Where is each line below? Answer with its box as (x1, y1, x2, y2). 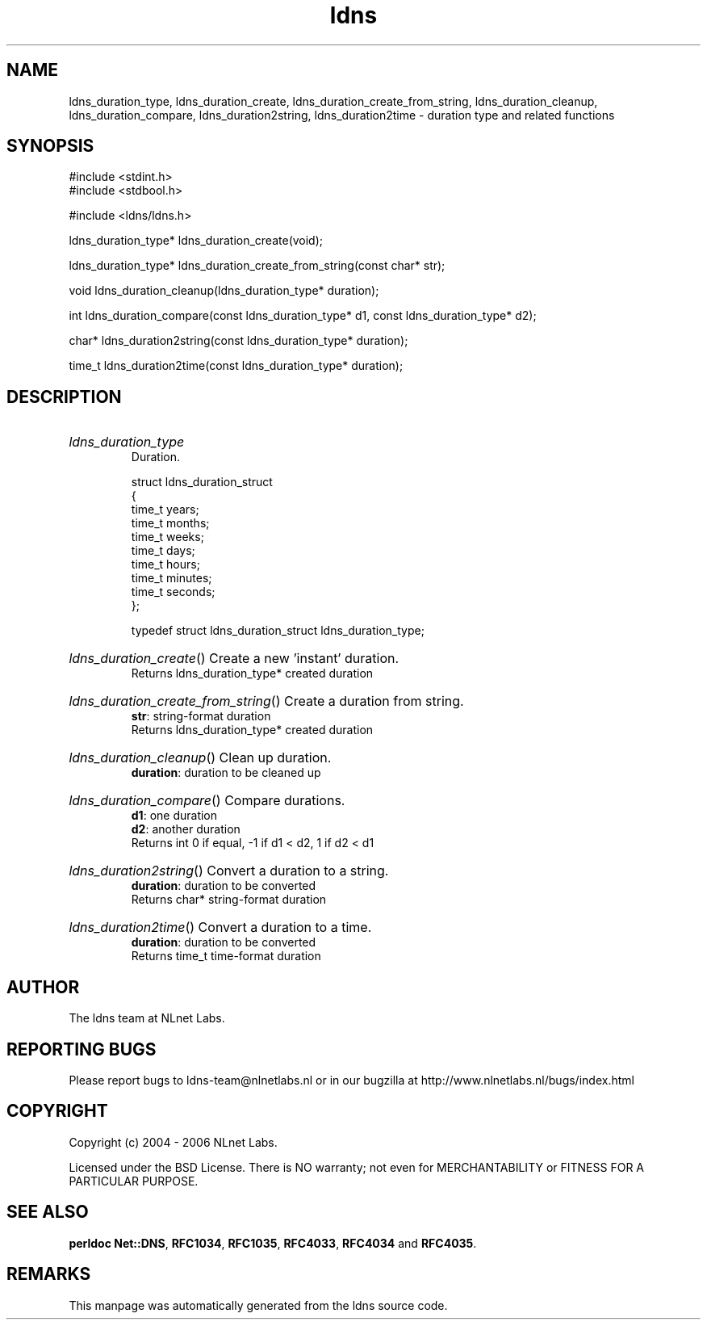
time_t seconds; (131, 585, 215, 599)
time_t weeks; (131, 530, 204, 544)
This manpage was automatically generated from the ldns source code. (69, 1298, 448, 1312)
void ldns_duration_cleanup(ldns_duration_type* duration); (69, 283, 379, 298)
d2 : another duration (131, 822, 241, 837)
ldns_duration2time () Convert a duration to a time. (69, 919, 372, 936)
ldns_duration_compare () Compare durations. (69, 792, 345, 809)
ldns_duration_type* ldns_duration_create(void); (69, 233, 324, 248)
